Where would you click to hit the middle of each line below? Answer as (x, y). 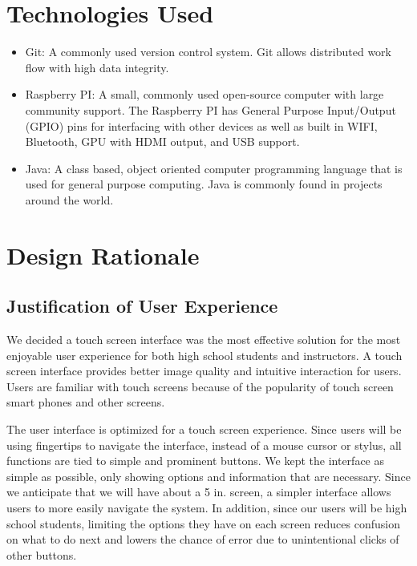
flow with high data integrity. (97, 67)
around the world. (69, 199)
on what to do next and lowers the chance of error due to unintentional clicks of (203, 539)
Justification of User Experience (142, 306)
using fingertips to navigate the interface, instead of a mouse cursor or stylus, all (204, 445)
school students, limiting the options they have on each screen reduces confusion (203, 523)
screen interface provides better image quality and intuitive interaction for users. (204, 371)
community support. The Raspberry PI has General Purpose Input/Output (211, 109)
